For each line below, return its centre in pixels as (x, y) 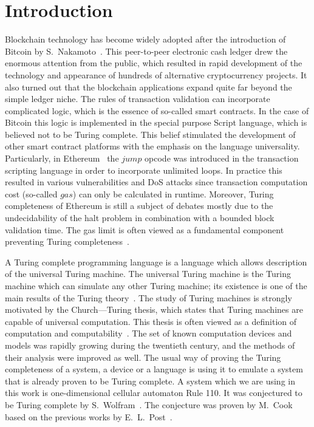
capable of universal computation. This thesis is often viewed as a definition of (151, 321)
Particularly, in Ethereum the (62, 158)
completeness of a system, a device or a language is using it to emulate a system (154, 369)
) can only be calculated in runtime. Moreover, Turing (173, 193)
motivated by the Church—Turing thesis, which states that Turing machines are (154, 309)
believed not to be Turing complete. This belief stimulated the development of (150, 134)
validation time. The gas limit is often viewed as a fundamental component (145, 229)
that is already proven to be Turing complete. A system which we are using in (150, 381)
